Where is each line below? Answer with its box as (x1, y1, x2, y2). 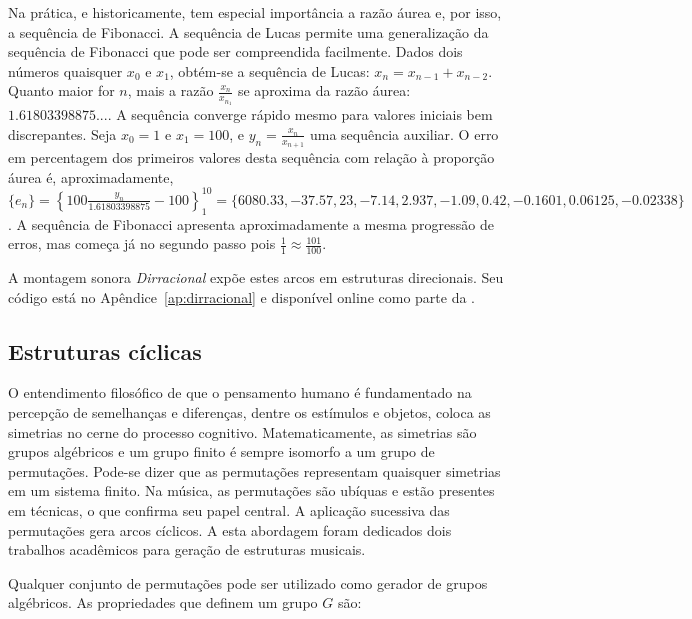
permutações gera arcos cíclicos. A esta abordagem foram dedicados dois (8, 519, 452, 540)
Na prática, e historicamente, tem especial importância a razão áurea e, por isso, (8, 2, 502, 22)
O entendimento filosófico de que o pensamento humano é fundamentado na (8, 382, 472, 403)
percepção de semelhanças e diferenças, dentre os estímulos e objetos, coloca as (8, 402, 491, 423)
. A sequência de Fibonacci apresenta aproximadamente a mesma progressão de (8, 213, 495, 234)
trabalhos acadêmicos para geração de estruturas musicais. (8, 539, 366, 560)
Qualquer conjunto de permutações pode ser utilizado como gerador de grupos (8, 572, 488, 593)
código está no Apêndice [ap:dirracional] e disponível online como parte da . (8, 286, 475, 307)
